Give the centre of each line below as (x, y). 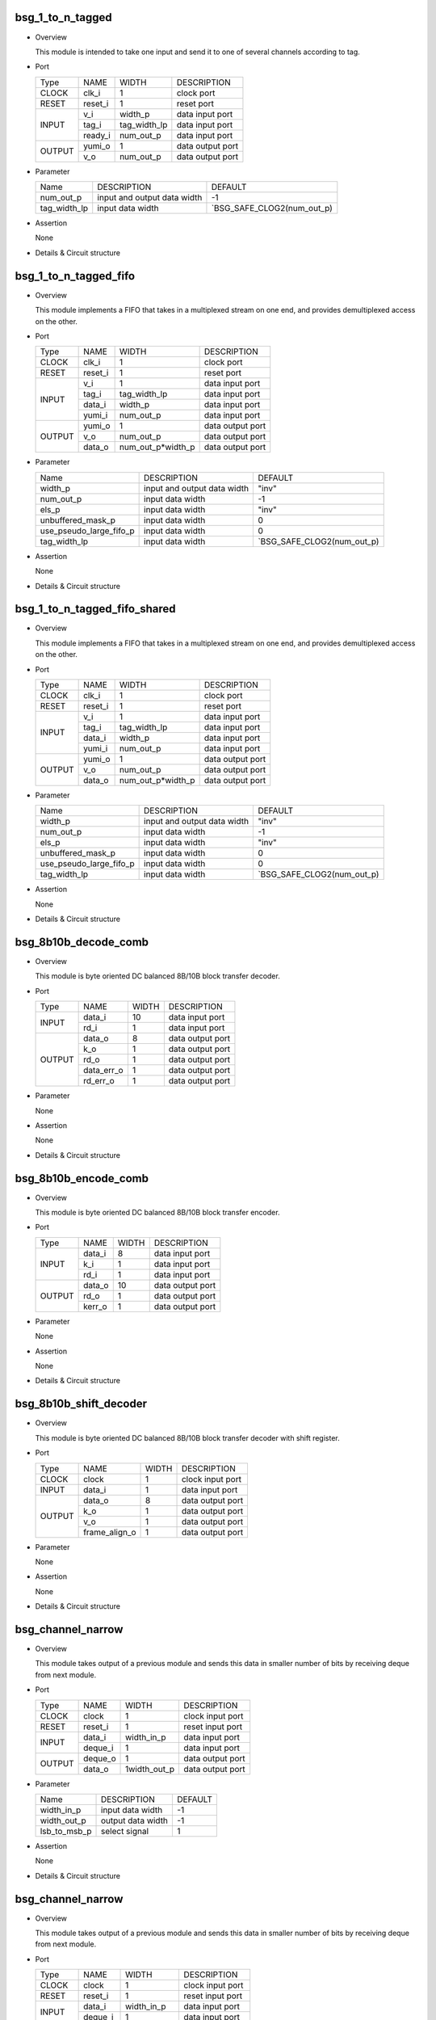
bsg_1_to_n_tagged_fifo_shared (96, 609)
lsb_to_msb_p (66, 1831)
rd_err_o (99, 1081)
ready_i (97, 135)
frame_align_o (110, 1532)
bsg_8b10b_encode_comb (82, 1178)
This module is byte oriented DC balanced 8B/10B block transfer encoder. (157, 1213)
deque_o (100, 1758)
